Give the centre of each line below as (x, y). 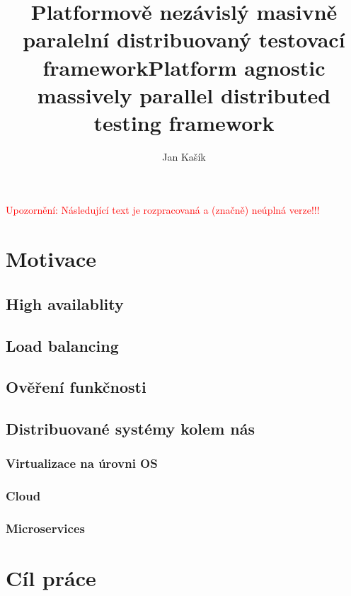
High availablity (65, 303)
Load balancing (62, 345)
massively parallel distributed (184, 94)
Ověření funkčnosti (76, 387)
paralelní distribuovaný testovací (184, 39)
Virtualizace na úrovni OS (82, 463)
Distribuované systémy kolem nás (130, 429)
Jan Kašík (184, 156)
